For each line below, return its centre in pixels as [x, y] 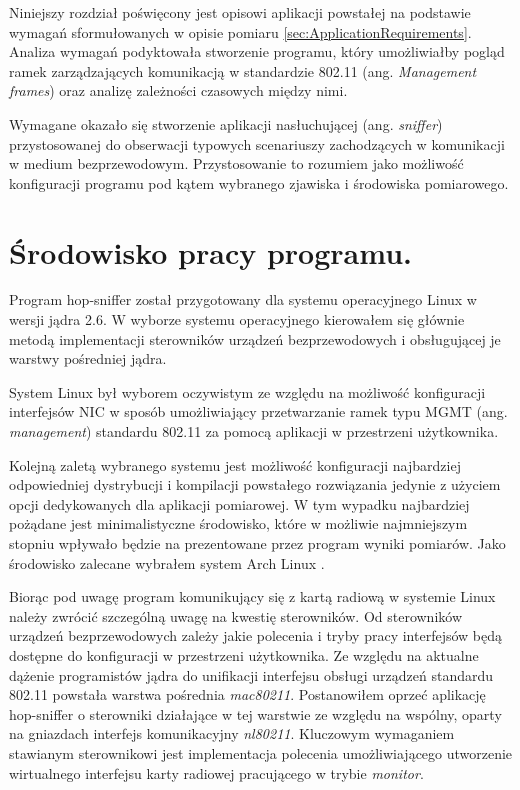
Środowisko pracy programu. [210, 251]
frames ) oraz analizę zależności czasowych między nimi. [178, 90]
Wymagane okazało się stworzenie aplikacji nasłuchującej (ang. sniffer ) [226, 123]
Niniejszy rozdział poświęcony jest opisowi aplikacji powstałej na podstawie [240, 12]
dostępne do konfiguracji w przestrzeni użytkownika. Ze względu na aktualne [244, 654]
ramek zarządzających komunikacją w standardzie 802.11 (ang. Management [243, 70]
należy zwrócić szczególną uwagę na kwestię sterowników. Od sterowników [235, 615]
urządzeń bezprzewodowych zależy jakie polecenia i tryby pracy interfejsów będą [255, 635]
